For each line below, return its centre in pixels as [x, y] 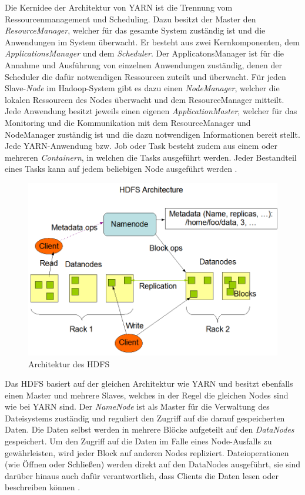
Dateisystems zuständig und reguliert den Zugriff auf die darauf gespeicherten [145, 418]
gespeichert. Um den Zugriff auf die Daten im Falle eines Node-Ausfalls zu [138, 441]
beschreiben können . [43, 487]
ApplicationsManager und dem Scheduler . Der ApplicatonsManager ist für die [144, 53]
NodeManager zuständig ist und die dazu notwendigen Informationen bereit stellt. [152, 134]
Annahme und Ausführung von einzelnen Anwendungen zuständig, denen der [144, 64]
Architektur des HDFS [69, 363]
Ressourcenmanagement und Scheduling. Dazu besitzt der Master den [130, 19]
